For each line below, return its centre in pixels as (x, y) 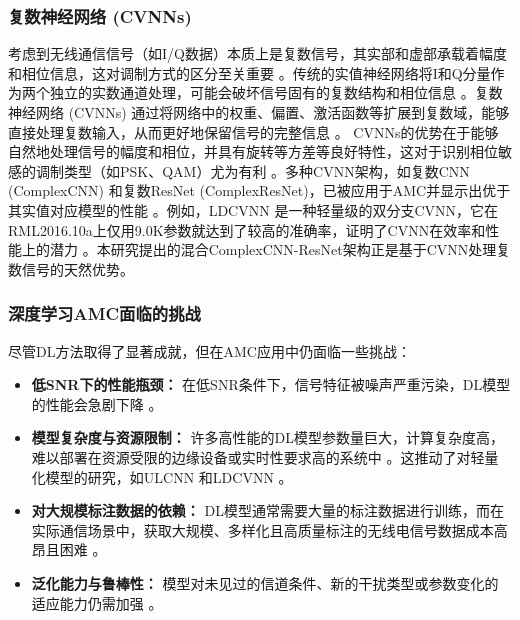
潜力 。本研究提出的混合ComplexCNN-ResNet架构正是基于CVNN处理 (273, 249)
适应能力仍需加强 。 (97, 602)
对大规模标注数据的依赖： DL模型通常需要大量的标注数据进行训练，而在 (267, 510)
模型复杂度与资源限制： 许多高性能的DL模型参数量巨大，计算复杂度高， (267, 437)
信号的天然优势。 (77, 268)
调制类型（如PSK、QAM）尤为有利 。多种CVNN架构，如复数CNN (252, 170)
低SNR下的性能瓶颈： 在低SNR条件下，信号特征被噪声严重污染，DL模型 (271, 384)
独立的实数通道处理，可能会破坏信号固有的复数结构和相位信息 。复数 (276, 92)
